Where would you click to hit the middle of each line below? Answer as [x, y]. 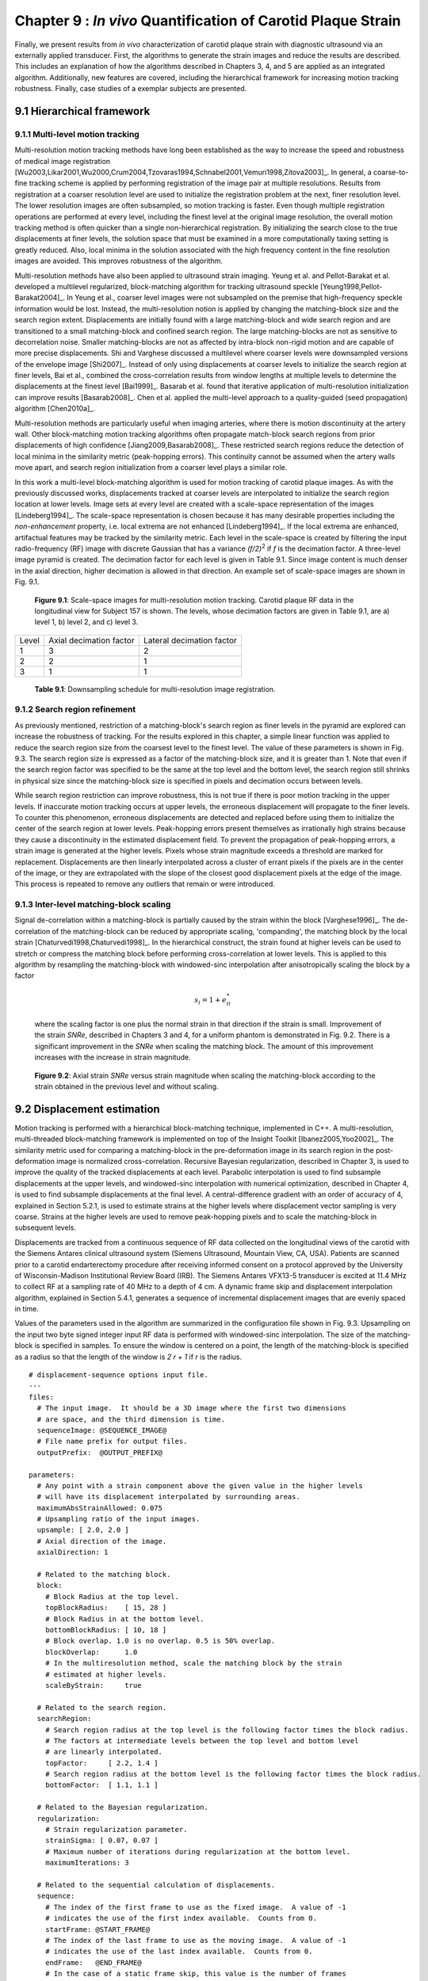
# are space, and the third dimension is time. [131, 1419]
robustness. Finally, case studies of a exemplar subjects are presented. [131, 89]
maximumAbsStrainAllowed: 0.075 [99, 1508]
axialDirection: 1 [73, 1552]
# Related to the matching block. [104, 1574]
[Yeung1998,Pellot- [351, 286]
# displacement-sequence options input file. [119, 1375]
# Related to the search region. [102, 1707]
